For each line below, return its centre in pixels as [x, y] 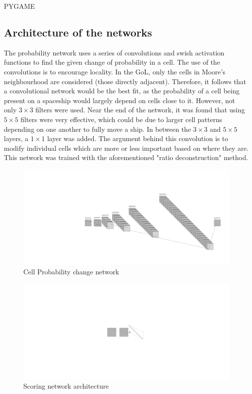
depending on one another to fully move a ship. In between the [98, 129]
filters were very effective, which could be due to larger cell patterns [121, 119]
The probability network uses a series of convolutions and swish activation [114, 52]
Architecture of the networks [78, 32]
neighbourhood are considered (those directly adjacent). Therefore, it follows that [125, 81]
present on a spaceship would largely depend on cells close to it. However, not [120, 100]
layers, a [16, 138]
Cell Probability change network [71, 272]
